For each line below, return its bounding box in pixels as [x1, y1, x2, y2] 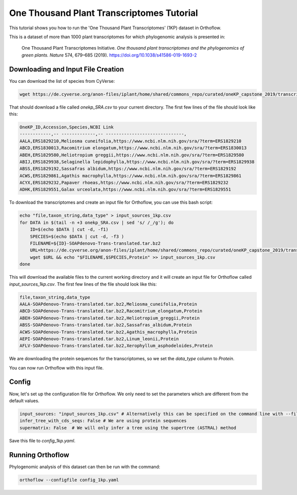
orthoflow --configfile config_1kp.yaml [19, 477, 119, 483]
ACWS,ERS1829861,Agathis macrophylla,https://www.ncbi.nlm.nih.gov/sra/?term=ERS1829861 [19, 173, 242, 179]
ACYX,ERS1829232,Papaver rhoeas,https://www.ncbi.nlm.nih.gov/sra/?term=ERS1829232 [19, 180, 229, 186]
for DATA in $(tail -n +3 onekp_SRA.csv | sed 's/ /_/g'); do [19, 220, 174, 225]
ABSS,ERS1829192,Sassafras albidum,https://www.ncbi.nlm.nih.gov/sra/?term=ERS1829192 [19, 166, 237, 172]
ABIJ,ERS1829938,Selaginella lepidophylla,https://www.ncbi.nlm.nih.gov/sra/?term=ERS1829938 [19, 159, 255, 165]
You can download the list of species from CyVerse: [9, 78, 115, 84]
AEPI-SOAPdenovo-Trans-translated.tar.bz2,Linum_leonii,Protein [19, 336, 179, 342]
